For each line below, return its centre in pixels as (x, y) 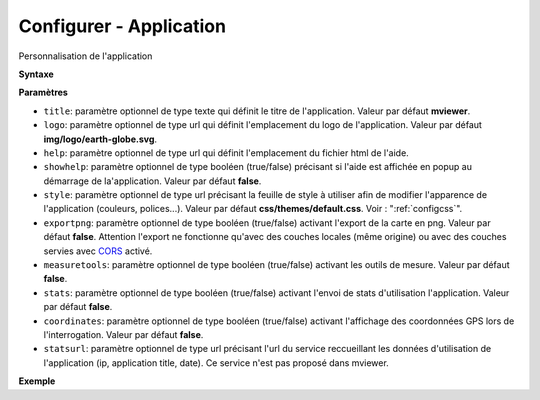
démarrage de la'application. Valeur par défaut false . (152, 181)
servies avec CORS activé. (98, 251)
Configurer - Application (122, 26)
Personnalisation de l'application (85, 56)
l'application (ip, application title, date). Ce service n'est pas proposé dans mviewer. (216, 362)
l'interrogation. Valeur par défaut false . (123, 334)
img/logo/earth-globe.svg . (100, 139)
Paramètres (43, 92)
